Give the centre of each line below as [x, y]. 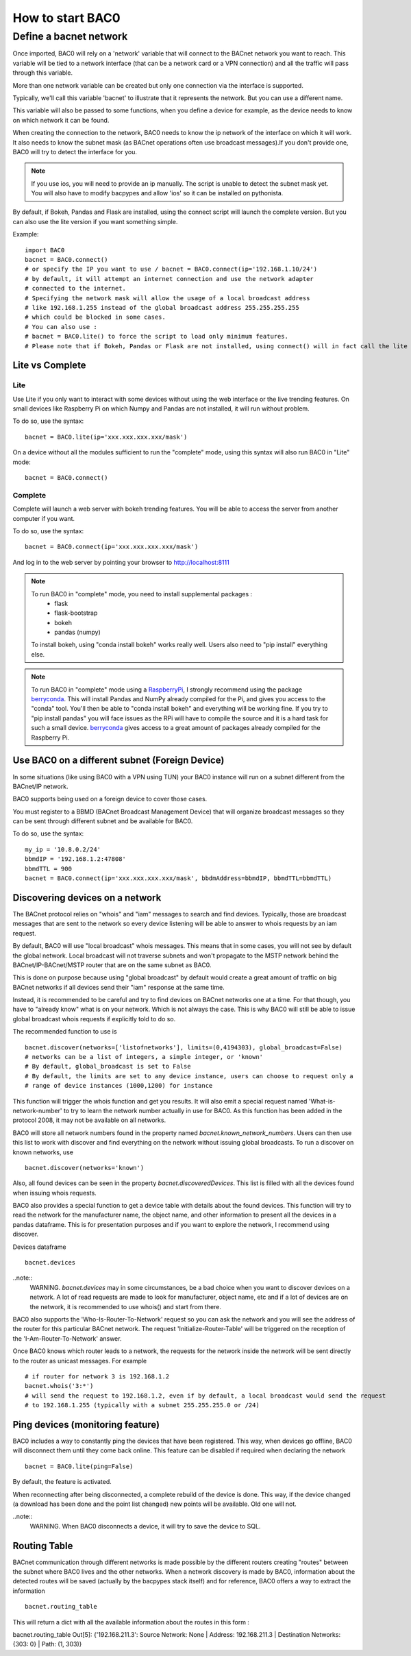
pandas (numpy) [77, 632]
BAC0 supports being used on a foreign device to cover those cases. [110, 799]
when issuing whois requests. [55, 1193]
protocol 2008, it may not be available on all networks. [89, 1120]
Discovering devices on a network [87, 898]
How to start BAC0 [66, 18]
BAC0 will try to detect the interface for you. [75, 151]
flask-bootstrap [76, 613]
